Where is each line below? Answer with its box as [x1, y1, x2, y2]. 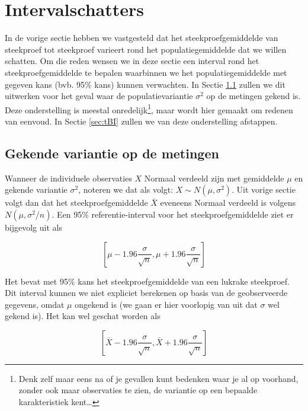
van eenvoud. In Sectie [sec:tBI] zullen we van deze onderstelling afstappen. [5, 114, 278, 127]
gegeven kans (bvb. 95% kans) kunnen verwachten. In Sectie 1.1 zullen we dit [5, 78, 285, 90]
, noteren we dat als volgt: [78, 183, 174, 196]
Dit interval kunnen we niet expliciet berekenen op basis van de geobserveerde [5, 286, 288, 299]
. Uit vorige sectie [232, 183, 296, 196]
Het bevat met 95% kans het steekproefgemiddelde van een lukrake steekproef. [5, 275, 290, 287]
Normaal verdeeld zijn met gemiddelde [144, 171, 284, 184]
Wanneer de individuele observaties [5, 171, 132, 184]
